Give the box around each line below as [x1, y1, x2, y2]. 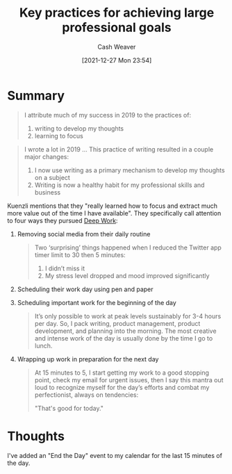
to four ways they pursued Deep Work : [7, 216, 118, 224]
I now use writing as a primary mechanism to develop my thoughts [34, 165, 225, 174]
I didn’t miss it [44, 264, 85, 272]
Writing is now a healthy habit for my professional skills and [34, 181, 205, 189]
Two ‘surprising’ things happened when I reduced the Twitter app [34, 243, 222, 252]
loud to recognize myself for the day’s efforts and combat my [34, 383, 210, 391]
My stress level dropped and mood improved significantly [44, 271, 210, 279]
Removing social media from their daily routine [17, 229, 151, 238]
